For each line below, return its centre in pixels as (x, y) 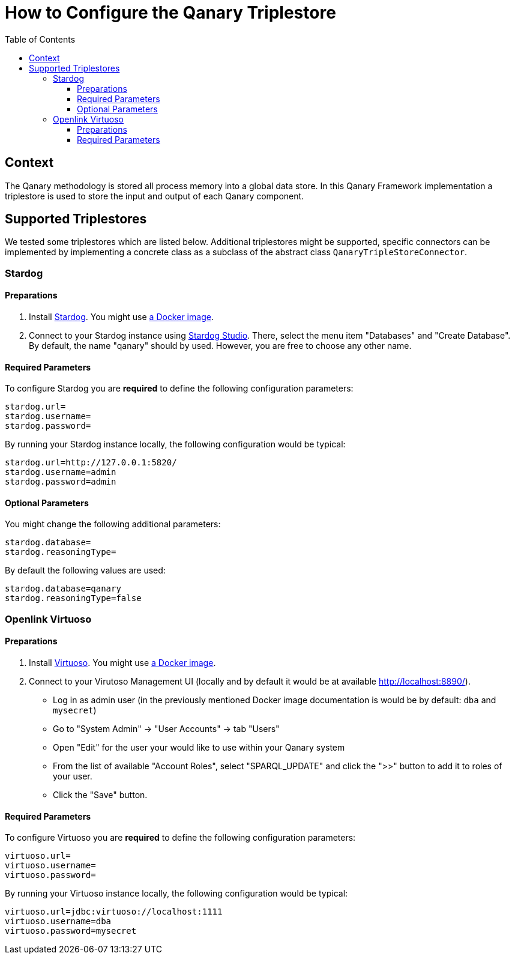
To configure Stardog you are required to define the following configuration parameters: (179, 389)
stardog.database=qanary (63, 589)
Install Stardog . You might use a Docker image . (121, 317)
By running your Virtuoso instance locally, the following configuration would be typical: (176, 894)
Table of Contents (40, 39)
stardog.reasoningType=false (73, 598)
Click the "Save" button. (100, 795)
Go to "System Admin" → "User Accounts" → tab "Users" (166, 729)
